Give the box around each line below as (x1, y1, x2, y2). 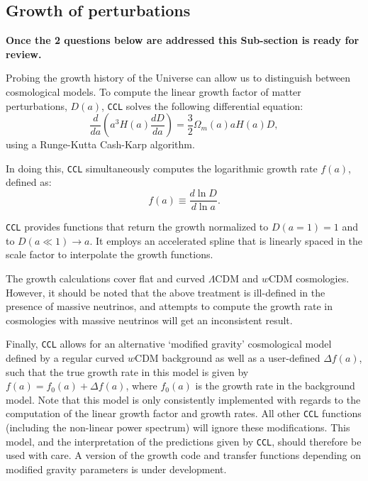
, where (126, 378, 157, 393)
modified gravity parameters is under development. (6, 461, 227, 476)
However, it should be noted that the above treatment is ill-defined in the (6, 284, 325, 299)
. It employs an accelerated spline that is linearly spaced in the (89, 233, 363, 248)
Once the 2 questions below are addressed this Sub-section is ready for (6, 33, 359, 48)
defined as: (6, 175, 52, 189)
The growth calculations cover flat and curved (6, 270, 205, 285)
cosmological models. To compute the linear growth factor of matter (6, 84, 301, 99)
